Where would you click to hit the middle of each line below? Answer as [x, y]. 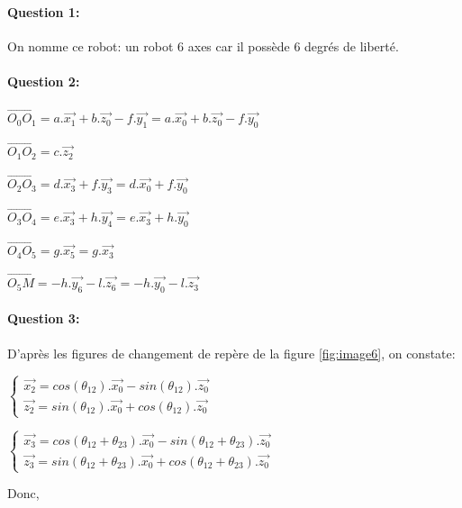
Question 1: [44, 11]
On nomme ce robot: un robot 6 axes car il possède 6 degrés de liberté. [203, 45]
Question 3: [44, 318]
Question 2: [44, 81]
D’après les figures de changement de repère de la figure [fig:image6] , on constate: [231, 353]
